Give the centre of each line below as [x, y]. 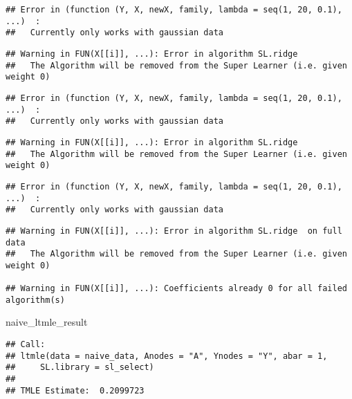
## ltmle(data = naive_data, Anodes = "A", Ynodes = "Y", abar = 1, [167, 356]
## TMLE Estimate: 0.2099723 [75, 390]
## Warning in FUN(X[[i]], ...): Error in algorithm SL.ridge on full [174, 231]
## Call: [26, 345]
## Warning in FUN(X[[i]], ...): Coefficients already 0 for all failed [176, 289]
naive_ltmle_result [47, 322]
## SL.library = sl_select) [80, 368]
